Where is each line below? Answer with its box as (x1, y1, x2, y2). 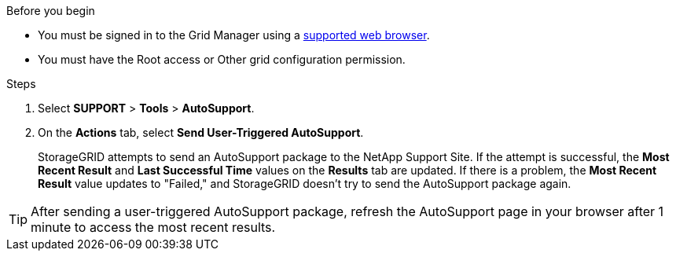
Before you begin (6, 4, 95, 17)
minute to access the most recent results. (31, 219, 276, 235)
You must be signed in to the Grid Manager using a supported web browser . (38, 28, 430, 42)
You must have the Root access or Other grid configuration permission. (38, 53, 406, 66)
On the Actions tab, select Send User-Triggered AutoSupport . (38, 126, 364, 139)
